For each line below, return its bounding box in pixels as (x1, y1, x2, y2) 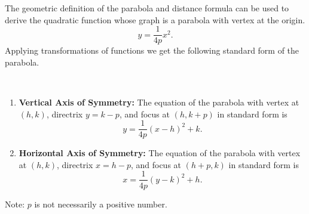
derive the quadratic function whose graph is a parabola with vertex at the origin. (5, 13, 305, 26)
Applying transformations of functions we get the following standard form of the (5, 44, 299, 57)
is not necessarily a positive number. (34, 197, 167, 210)
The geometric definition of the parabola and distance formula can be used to (5, 2, 289, 14)
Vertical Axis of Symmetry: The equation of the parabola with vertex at (19, 96, 299, 108)
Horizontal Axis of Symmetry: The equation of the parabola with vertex (19, 147, 301, 159)
